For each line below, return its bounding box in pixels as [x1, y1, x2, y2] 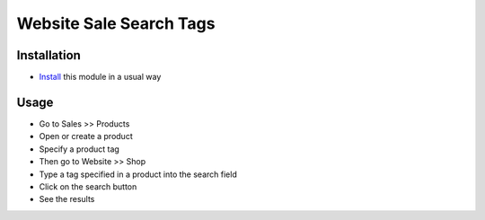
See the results [39, 194, 95, 205]
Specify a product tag [39, 144, 120, 154]
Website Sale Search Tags [16, 13, 216, 33]
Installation [16, 48, 81, 63]
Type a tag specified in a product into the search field [39, 169, 237, 180]
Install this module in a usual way [39, 72, 162, 83]
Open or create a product [39, 131, 134, 142]
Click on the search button [39, 180, 137, 192]
